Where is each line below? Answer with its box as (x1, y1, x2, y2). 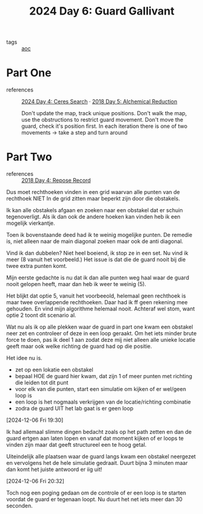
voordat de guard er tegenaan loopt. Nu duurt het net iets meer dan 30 (6, 496, 183, 503)
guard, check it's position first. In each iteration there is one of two (21, 122, 188, 130)
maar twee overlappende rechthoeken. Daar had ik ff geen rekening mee (6, 299, 188, 306)
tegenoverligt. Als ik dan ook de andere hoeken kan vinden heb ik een (6, 213, 181, 221)
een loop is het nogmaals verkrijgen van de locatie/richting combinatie (15, 398, 191, 406)
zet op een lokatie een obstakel (15, 366, 94, 373)
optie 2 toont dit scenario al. (6, 312, 77, 319)
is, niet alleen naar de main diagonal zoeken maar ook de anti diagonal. (6, 238, 184, 245)
